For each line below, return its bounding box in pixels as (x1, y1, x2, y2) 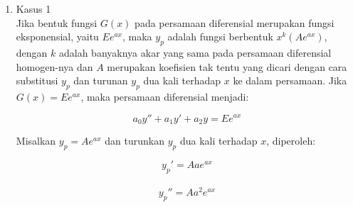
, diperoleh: (266, 133, 316, 148)
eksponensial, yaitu (16, 29, 99, 44)
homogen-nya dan (16, 59, 93, 74)
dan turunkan (105, 133, 164, 148)
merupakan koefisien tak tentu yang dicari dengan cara (107, 59, 347, 74)
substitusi (16, 73, 58, 88)
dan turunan (73, 73, 128, 88)
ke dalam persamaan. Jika (233, 73, 347, 88)
